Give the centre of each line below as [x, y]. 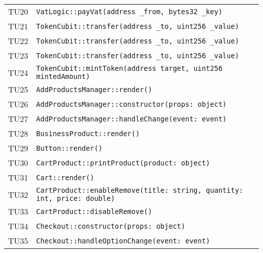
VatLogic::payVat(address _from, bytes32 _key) [129, 11]
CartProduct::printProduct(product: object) [123, 163]
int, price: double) [76, 198]
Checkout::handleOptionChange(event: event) [123, 241]
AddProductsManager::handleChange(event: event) [131, 119]
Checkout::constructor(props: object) [111, 226]
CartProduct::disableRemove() [94, 211]
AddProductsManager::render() [94, 89]
